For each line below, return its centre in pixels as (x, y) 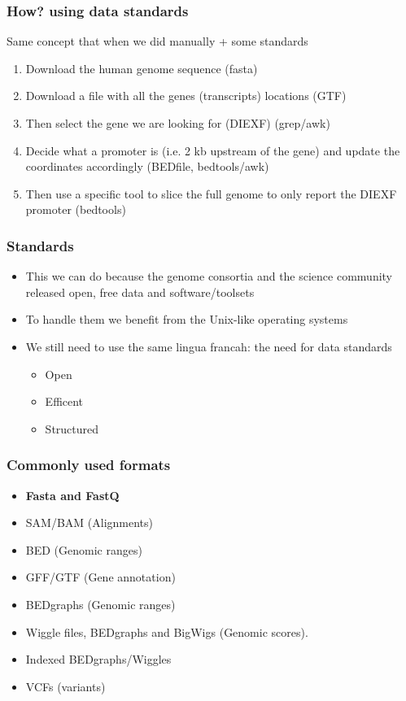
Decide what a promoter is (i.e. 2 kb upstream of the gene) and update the (213, 150)
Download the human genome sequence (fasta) (142, 68)
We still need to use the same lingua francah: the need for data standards (209, 346)
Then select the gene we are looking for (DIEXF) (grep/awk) (178, 123)
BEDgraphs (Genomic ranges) (100, 604)
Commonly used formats (89, 465)
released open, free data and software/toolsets (140, 292)
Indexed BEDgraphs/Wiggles (98, 659)
